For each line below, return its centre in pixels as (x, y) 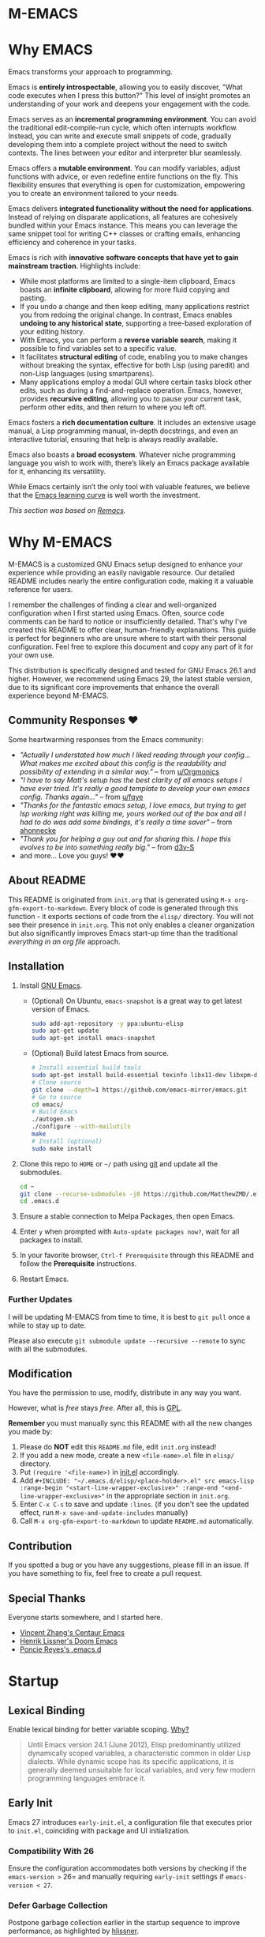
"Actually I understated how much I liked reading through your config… (135, 755)
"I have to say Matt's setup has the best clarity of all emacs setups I (131, 780)
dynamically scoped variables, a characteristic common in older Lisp (139, 1753)
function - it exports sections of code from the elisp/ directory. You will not (131, 916)
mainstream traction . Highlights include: (74, 266)
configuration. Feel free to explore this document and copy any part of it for (131, 647)
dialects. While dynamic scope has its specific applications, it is (131, 1761)
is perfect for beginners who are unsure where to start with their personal (127, 639)
